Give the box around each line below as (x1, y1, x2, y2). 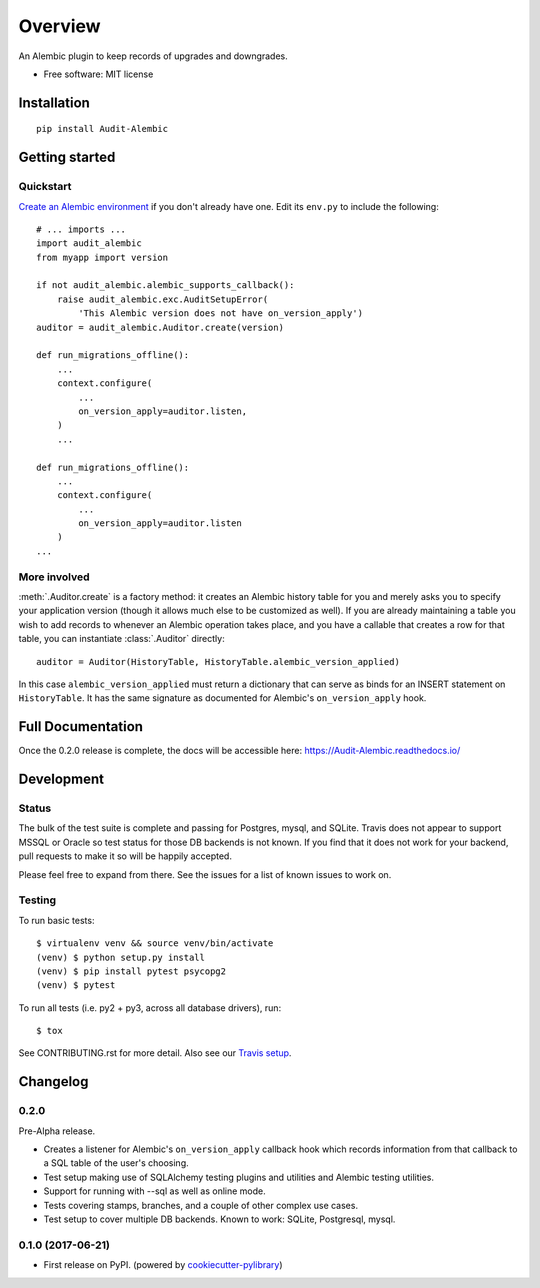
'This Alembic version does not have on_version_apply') (78, 308, 364, 319)
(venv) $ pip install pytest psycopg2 (36, 965, 227, 977)
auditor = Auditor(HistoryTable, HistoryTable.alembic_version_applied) (36, 656, 400, 667)
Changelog (18, 1073, 89, 1090)
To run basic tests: (18, 914, 95, 926)
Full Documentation (18, 718, 144, 735)
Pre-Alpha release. (18, 1125, 96, 1137)
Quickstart (18, 180, 72, 194)
